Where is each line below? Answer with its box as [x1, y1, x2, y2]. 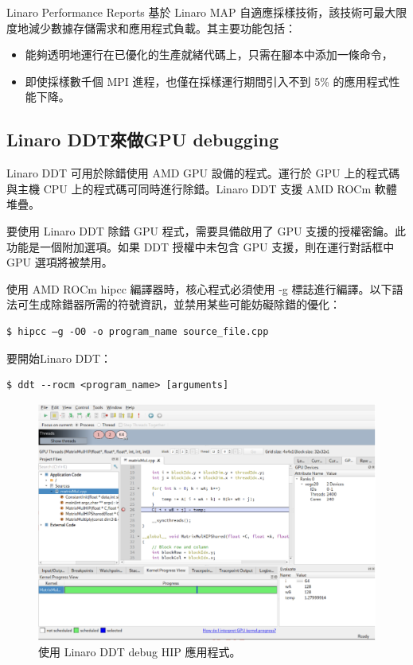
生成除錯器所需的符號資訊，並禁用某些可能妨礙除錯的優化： [28, 296, 341, 313]
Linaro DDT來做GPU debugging [6, 127, 279, 152]
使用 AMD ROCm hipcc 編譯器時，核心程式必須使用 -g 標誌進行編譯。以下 [6, 280, 392, 297]
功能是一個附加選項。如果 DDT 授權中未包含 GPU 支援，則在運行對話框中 [6, 238, 395, 255]
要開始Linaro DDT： [6, 349, 112, 366]
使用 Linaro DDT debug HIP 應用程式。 [38, 644, 241, 659]
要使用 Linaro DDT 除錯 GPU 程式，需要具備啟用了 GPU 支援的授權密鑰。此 [6, 222, 407, 239]
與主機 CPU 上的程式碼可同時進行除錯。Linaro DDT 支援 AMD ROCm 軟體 [6, 180, 397, 196]
